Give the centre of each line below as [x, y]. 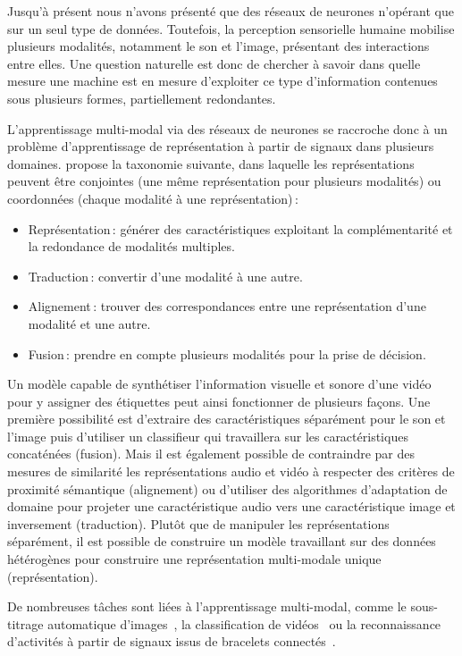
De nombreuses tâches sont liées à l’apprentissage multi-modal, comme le [207, 606]
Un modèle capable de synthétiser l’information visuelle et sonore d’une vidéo [219, 384]
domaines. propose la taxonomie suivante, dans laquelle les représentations [211, 163]
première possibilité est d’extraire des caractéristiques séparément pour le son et [227, 419]
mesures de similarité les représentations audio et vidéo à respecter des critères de [231, 471]
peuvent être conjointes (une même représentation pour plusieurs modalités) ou [224, 181]
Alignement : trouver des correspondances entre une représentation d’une [227, 306]
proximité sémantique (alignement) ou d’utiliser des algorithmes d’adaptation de [227, 488]
